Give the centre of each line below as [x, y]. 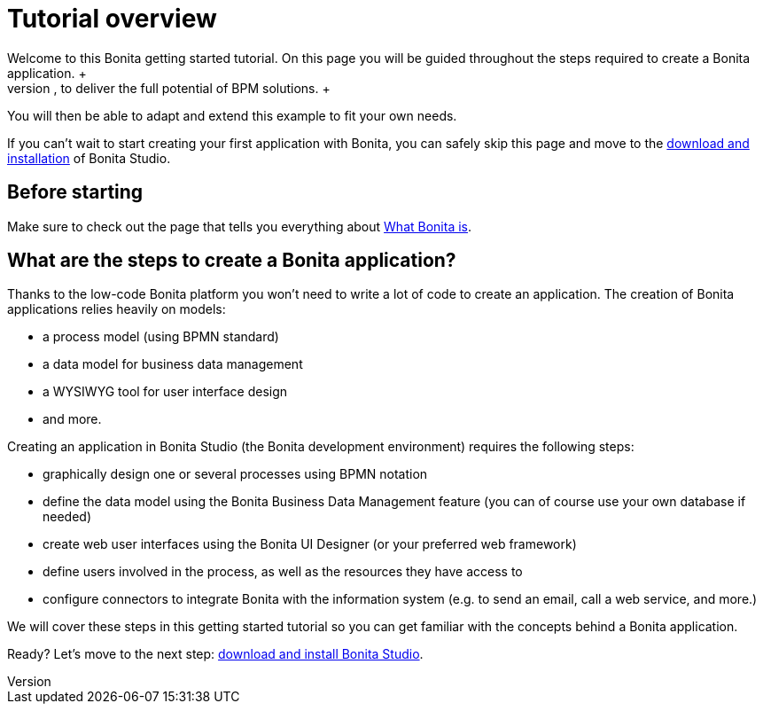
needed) [67, 517]
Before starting [75, 192]
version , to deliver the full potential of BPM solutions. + [169, 88]
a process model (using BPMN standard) [161, 337]
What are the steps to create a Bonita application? [232, 261]
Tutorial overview [112, 19]
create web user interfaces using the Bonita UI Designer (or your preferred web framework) [310, 544]
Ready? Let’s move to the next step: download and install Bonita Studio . [215, 654]
